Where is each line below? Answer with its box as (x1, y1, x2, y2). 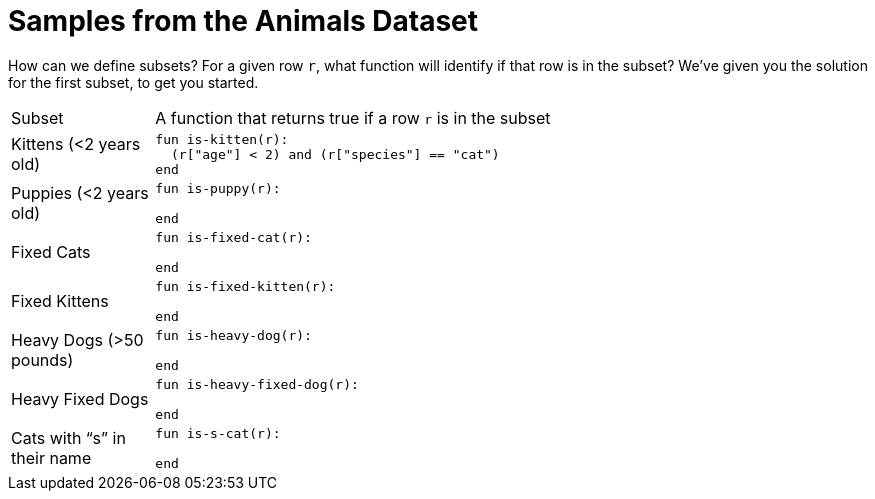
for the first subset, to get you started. (8, 73, 259, 91)
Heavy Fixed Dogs (11, 389, 149, 410)
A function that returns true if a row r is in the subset (155, 107, 551, 128)
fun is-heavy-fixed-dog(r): (155, 376, 359, 392)
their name (11, 448, 92, 469)
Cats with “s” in (11, 428, 126, 449)
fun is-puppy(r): (155, 180, 281, 196)
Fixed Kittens (11, 291, 109, 312)
